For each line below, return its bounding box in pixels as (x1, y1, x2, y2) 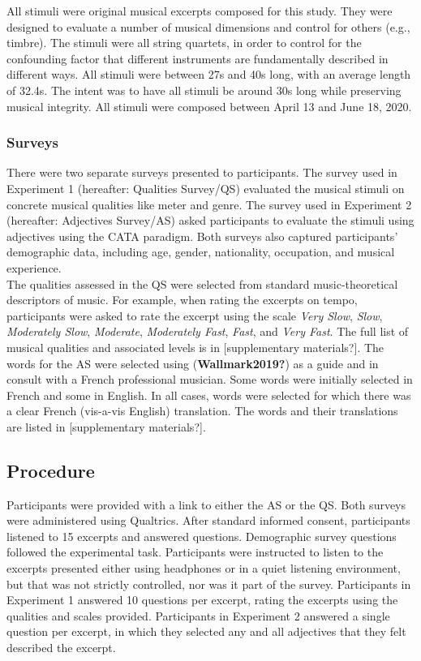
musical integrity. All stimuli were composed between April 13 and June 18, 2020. (6, 97, 412, 114)
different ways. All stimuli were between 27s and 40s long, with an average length (6, 66, 411, 83)
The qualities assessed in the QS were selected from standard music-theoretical (6, 275, 398, 292)
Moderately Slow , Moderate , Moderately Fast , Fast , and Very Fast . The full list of (6, 323, 409, 340)
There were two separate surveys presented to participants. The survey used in (6, 164, 397, 181)
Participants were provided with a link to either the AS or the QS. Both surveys (6, 496, 406, 513)
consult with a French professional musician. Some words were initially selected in (6, 371, 413, 388)
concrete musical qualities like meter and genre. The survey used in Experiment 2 (6, 195, 412, 212)
